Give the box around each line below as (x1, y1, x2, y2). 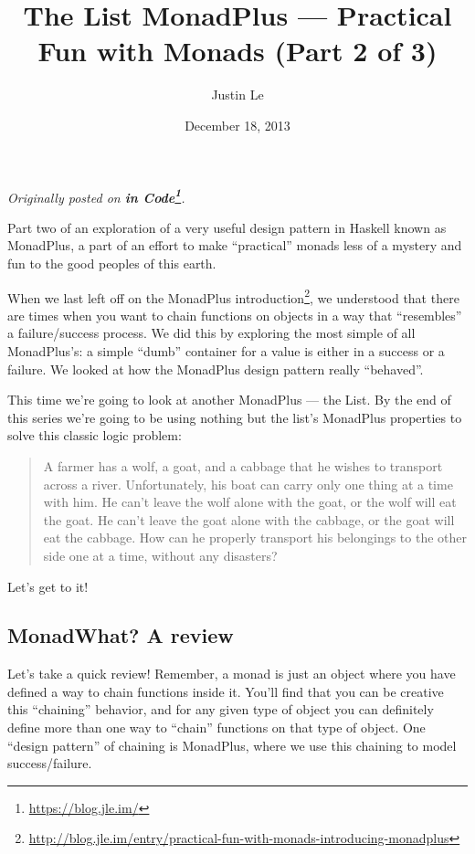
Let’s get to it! (7, 576, 89, 596)
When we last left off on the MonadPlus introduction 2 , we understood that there (7, 285, 459, 307)
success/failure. (7, 754, 92, 773)
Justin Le (211, 85, 264, 104)
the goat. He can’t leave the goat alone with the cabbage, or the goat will (43, 510, 455, 529)
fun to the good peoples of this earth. (7, 253, 216, 272)
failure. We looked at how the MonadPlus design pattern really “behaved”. (7, 359, 424, 378)
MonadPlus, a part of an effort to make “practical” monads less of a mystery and (7, 236, 462, 255)
